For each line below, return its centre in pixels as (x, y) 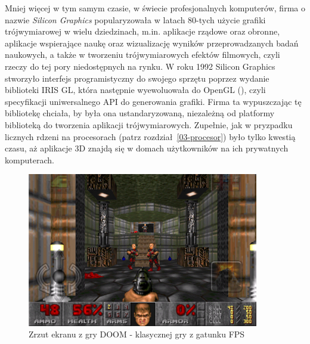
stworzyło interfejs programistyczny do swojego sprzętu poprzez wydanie (137, 78)
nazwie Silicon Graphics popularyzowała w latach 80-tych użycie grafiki (135, 19)
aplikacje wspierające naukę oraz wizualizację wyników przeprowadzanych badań (152, 43)
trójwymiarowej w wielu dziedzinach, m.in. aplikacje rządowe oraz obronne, (142, 31)
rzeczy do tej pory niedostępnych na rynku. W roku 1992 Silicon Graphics (140, 66)
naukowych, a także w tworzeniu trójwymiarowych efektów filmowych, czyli (142, 55)
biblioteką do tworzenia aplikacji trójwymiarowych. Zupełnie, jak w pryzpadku (149, 124)
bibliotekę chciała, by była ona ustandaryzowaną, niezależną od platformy (140, 113)
